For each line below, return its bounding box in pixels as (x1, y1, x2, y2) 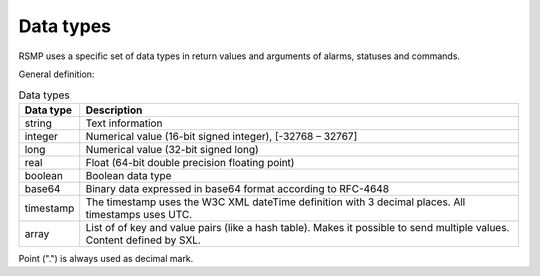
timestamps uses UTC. (85, 207, 193, 221)
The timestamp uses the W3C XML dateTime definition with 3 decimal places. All (85, 195, 466, 209)
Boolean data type (85, 168, 172, 182)
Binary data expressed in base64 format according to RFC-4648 (85, 181, 390, 195)
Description (85, 103, 143, 117)
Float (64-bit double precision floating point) (85, 155, 295, 169)
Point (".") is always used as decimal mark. (18, 252, 194, 264)
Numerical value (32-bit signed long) (85, 142, 259, 156)
